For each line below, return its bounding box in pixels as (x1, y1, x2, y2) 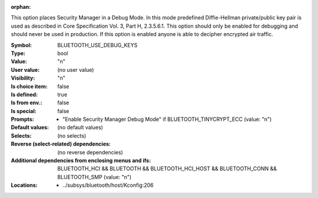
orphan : (11, 4, 31, 10)
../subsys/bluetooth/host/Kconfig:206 (62, 181, 154, 189)
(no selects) (57, 132, 87, 139)
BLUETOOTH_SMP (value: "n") (57, 173, 132, 180)
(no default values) (57, 124, 103, 131)
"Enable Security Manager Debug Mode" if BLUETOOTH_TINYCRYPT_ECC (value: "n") (62, 115, 272, 123)
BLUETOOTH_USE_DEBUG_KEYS (57, 41, 138, 48)
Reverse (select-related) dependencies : (11, 140, 111, 147)
